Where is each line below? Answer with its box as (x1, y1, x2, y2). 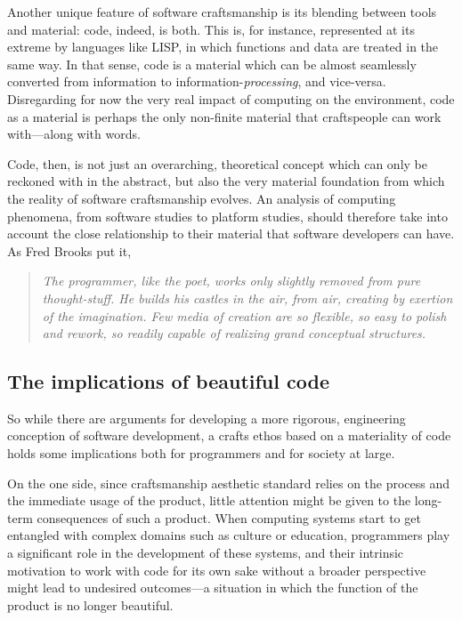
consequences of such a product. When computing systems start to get (36, 508, 421, 527)
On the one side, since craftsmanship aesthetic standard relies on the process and (7, 473, 450, 492)
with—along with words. (7, 125, 141, 143)
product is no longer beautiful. (7, 595, 174, 614)
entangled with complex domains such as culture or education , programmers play (7, 526, 450, 544)
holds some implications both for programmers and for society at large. (7, 444, 395, 463)
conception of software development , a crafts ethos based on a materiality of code (7, 426, 451, 445)
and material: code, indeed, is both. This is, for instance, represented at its (7, 20, 415, 38)
